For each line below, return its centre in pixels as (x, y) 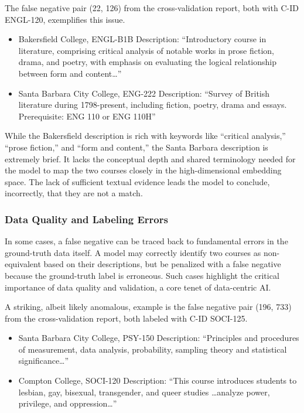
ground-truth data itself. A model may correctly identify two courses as (133, 252)
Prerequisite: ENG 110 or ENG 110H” (87, 116)
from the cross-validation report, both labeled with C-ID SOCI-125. (126, 318)
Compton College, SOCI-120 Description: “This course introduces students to (158, 380)
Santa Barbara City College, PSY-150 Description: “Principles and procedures (159, 338)
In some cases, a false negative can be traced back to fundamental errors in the (146, 241)
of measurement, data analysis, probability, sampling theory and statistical (153, 349)
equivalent (23, 264)
